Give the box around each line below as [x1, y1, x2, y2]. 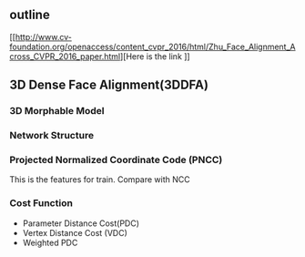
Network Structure [9, 129, 94, 142]
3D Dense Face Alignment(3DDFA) [9, 77, 209, 93]
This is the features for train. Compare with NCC [9, 174, 190, 185]
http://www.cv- [15, 31, 73, 42]
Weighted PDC [22, 237, 78, 248]
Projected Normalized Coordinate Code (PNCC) [9, 153, 223, 166]
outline [9, 7, 50, 23]
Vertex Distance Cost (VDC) [22, 227, 127, 238]
